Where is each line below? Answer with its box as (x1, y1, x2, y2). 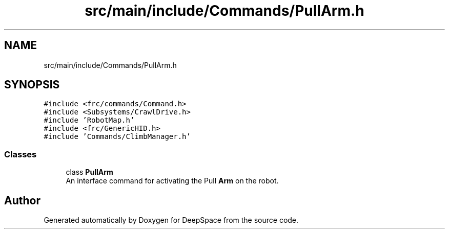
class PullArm (66, 168, 113, 177)
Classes (4, 149, 37, 159)
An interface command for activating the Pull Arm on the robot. (66, 176, 279, 185)
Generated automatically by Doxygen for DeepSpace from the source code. (44, 216, 299, 225)
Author (4, 194, 40, 207)
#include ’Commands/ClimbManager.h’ (44, 132, 191, 141)
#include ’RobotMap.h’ (44, 116, 135, 125)
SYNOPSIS (4, 78, 60, 91)
